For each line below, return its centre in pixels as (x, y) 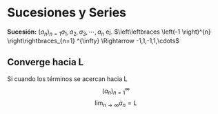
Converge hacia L (46, 62)
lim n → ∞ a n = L (116, 104)
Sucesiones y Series (67, 13)
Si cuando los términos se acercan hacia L (67, 79)
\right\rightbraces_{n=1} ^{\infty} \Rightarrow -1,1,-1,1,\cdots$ (93, 41)
